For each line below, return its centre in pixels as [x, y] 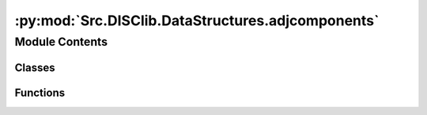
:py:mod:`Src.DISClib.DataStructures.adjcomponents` [197, 20]
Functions [40, 93]
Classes [35, 67]
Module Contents [61, 42]
